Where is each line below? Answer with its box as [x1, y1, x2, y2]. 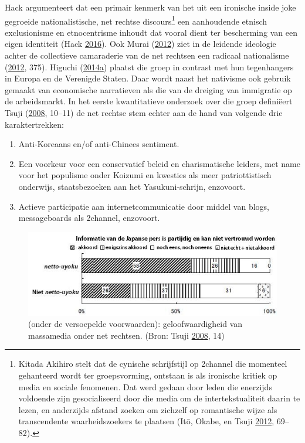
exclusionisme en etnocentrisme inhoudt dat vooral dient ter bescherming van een [5, 26, 297, 38]
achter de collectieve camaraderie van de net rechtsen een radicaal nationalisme [5, 49, 289, 62]
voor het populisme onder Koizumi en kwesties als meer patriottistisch [18, 169, 272, 181]
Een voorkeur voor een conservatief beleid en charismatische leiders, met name [18, 157, 300, 169]
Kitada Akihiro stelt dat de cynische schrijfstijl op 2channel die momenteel [18, 357, 287, 370]
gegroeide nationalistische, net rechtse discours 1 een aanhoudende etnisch [5, 13, 267, 27]
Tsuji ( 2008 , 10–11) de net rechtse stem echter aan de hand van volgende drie [5, 107, 283, 118]
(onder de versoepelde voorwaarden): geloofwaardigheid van [28, 318, 243, 330]
